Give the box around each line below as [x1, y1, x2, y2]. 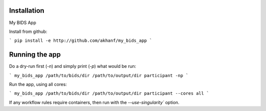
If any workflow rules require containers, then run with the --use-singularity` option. [9, 99, 180, 105]
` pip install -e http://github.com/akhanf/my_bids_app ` [9, 38, 152, 44]
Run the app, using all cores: [9, 81, 67, 87]
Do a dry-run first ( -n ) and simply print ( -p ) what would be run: [9, 63, 136, 69]
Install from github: [9, 28, 48, 34]
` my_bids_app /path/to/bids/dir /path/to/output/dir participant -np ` [9, 73, 189, 78]
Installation [9, 6, 44, 15]
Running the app [9, 51, 61, 59]
